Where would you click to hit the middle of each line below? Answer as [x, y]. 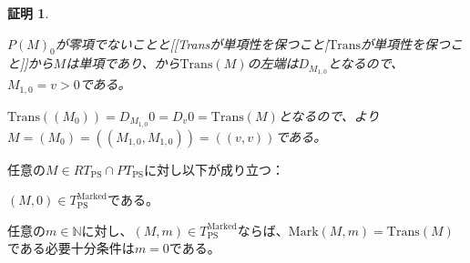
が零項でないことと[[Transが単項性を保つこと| [192, 43]
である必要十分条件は [71, 248]
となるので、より [329, 115]
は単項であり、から [123, 63]
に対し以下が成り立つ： [215, 169]
